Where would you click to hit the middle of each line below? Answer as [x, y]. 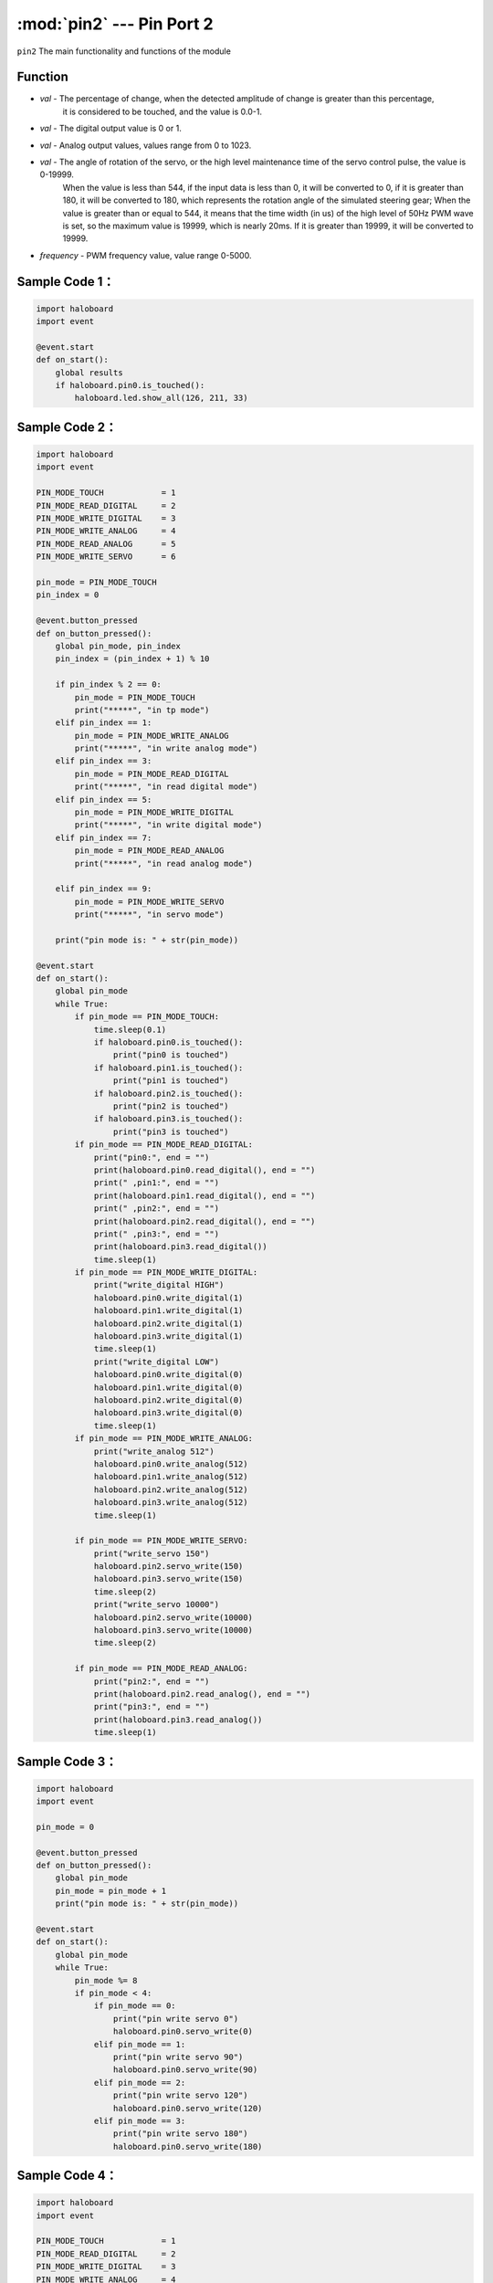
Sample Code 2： [67, 427]
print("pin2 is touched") [171, 1106]
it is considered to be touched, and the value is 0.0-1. [162, 111]
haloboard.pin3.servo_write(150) [168, 1579]
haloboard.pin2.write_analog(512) [171, 1489]
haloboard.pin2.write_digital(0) [168, 1400]
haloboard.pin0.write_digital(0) [168, 1375]
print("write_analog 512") [154, 1451]
